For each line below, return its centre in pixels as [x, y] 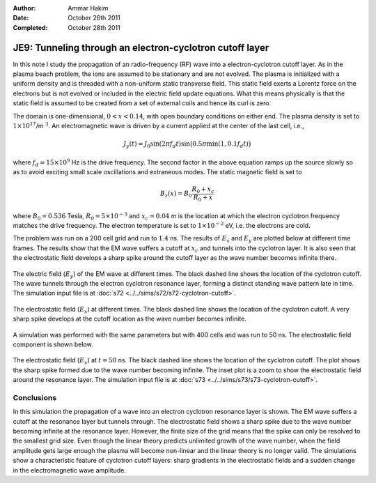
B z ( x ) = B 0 [176, 194]
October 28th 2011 [94, 27]
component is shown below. [53, 344]
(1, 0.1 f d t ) [233, 145]
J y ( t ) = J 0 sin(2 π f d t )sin [157, 145]
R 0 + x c [203, 190]
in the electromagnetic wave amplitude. [70, 470]
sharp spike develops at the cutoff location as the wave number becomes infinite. [130, 319]
